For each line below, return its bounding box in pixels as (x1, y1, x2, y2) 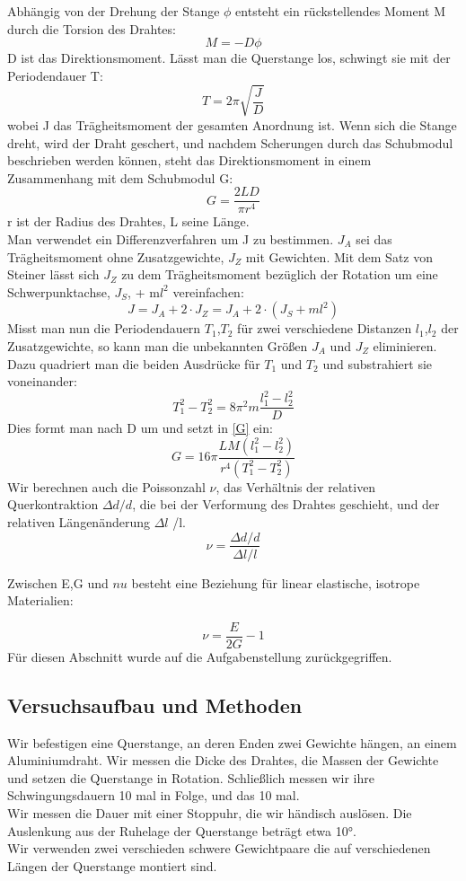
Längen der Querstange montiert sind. (7, 856, 217, 875)
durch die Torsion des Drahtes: (7, 19, 176, 38)
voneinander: (7, 372, 77, 391)
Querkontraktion (7, 495, 99, 514)
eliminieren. (373, 336, 437, 355)
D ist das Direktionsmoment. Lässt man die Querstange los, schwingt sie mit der (7, 48, 451, 67)
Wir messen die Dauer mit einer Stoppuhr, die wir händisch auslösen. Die (7, 804, 412, 822)
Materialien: (7, 591, 74, 610)
